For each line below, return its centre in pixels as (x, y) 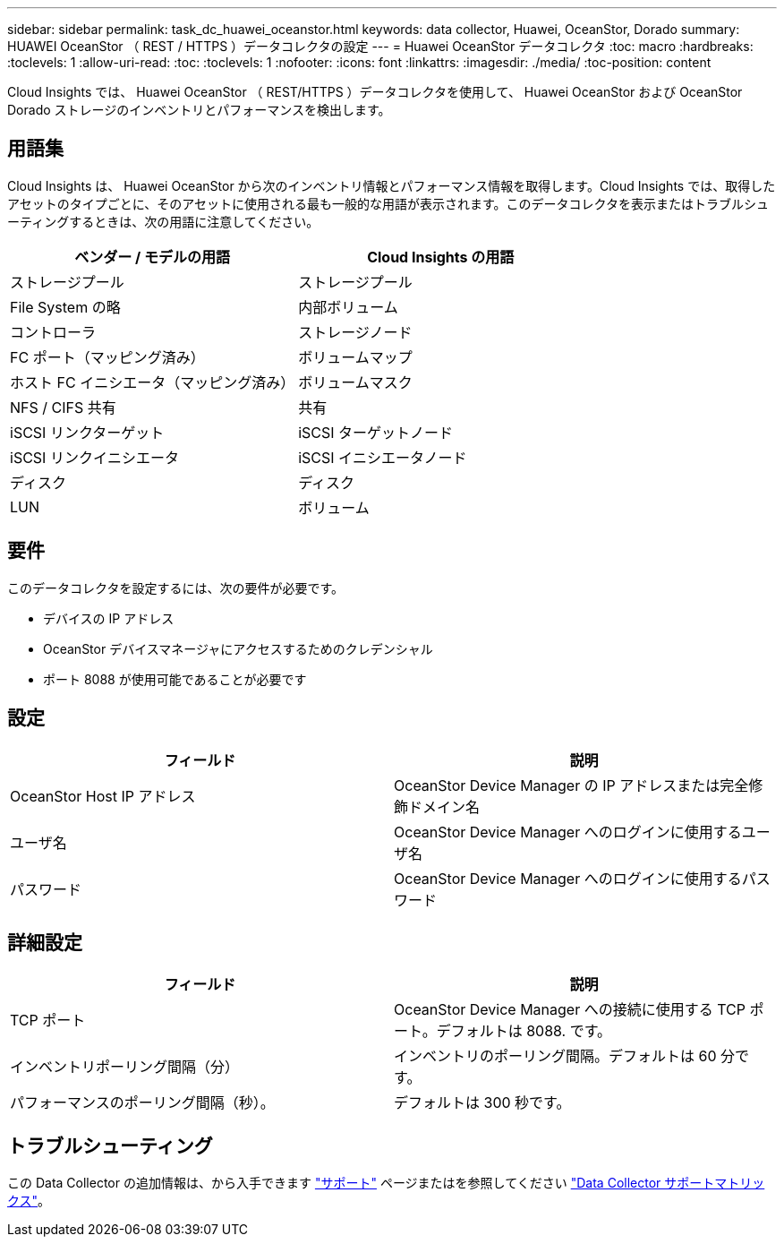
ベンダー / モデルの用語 (152, 257)
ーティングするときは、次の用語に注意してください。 (163, 221)
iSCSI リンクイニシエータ (94, 457)
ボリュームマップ (355, 357)
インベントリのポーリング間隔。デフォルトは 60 (555, 1056)
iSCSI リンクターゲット (87, 432)
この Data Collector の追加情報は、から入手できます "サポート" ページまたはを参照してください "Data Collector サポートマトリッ (386, 1183)
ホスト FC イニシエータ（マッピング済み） (153, 382)
